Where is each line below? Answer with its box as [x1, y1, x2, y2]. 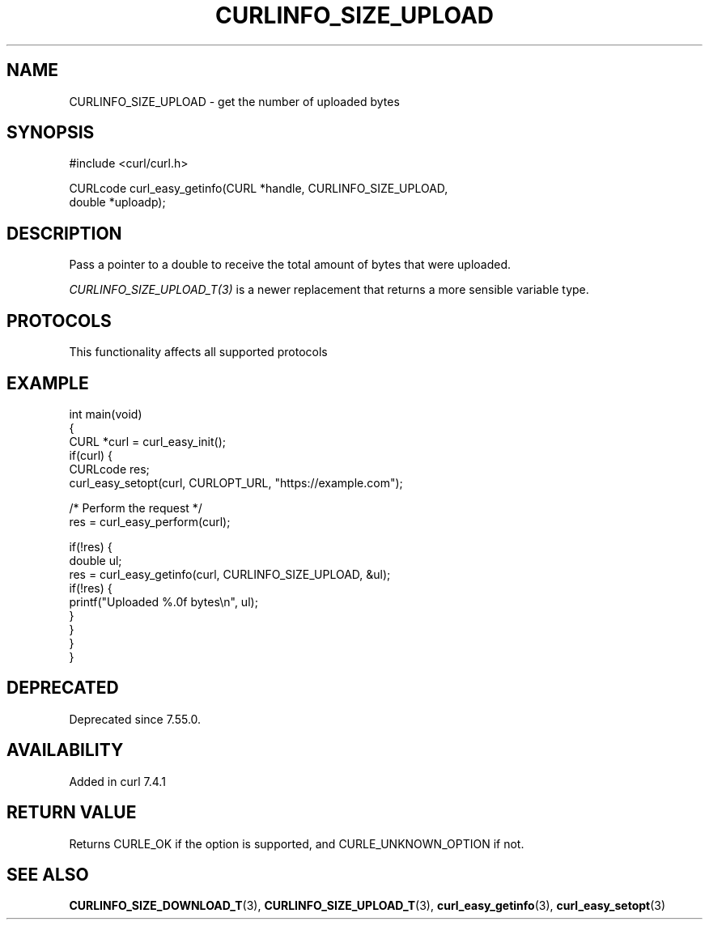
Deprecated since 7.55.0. [69, 711, 202, 726]
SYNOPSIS [6, 122, 95, 143]
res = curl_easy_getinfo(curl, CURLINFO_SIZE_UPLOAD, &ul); [69, 567, 391, 581]
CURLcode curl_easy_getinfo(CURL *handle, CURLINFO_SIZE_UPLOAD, [69, 181, 448, 196]
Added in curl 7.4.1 [69, 774, 166, 788]
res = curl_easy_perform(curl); [69, 514, 231, 529]
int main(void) [69, 406, 142, 421]
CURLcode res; [69, 461, 150, 476]
